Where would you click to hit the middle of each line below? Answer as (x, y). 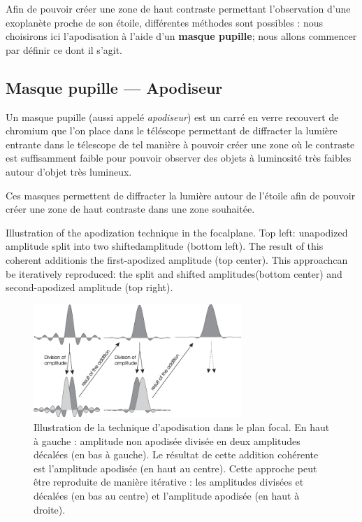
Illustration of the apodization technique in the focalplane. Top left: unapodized (177, 232)
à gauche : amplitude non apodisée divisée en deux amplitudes (167, 440)
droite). (50, 509)
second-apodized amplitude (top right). (89, 287)
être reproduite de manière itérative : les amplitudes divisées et (169, 482)
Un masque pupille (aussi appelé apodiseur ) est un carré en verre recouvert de (172, 117)
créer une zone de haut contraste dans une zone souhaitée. (130, 209)
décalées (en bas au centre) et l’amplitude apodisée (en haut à (167, 495)
